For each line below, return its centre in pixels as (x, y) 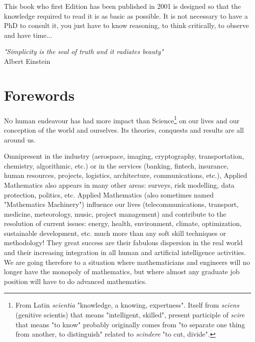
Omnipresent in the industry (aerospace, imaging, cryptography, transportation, (124, 156)
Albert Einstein (27, 61)
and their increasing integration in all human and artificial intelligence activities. (125, 252)
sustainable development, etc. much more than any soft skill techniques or (115, 233)
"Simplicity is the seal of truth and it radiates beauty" (84, 51)
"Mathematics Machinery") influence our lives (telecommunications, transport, (121, 204)
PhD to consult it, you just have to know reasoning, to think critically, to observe (127, 25)
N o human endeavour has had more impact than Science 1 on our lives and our (122, 119)
